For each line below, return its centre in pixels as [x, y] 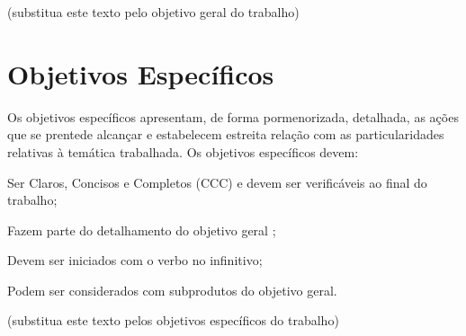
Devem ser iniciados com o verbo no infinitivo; [135, 260]
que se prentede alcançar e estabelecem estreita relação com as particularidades [226, 134]
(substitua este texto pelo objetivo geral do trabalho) [153, 12]
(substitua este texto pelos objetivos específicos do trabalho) [173, 320]
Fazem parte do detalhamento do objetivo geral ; [142, 230]
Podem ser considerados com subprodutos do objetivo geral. [172, 290]
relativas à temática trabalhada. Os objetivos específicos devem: [183, 151]
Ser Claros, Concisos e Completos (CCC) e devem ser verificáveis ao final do [217, 182]
